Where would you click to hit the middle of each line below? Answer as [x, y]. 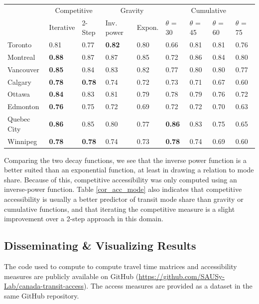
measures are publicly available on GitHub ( [71, 276]
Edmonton [23, 106]
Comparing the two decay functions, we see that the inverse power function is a [125, 160]
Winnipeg [22, 141]
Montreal [21, 57]
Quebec [19, 119]
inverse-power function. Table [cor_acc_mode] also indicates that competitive [123, 189]
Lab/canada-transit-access [44, 286]
